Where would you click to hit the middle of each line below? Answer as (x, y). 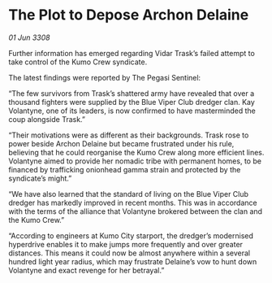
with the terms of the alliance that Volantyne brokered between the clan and (135, 211)
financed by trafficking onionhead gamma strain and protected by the (125, 169)
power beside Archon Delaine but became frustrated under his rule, (121, 143)
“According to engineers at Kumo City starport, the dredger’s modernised (131, 235)
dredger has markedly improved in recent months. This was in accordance (133, 202)
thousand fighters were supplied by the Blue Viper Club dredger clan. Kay (132, 102)
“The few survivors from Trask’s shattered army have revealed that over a (132, 93)
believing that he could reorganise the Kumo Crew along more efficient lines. (136, 152)
